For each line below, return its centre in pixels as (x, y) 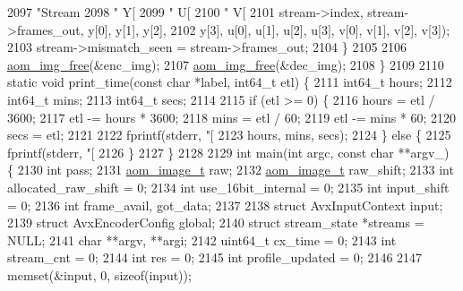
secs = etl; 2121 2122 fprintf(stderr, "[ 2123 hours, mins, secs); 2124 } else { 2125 (229, 135)
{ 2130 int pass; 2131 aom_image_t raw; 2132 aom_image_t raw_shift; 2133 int (231, 170)
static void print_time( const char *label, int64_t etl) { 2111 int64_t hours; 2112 (230, 82)
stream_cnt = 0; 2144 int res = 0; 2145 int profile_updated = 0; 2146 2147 (215, 257)
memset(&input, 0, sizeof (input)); (99, 274)
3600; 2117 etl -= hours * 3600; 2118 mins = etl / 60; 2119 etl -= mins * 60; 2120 (232, 117)
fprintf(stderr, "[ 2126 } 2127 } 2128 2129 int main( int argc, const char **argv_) (228, 152)
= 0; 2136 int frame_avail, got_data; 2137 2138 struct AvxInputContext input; (225, 205)
